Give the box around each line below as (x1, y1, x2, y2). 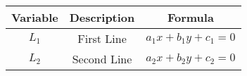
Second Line (72, 51, 132, 67)
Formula (167, 9, 214, 25)
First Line (77, 30, 127, 46)
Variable (11, 9, 58, 25)
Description (69, 9, 135, 25)
